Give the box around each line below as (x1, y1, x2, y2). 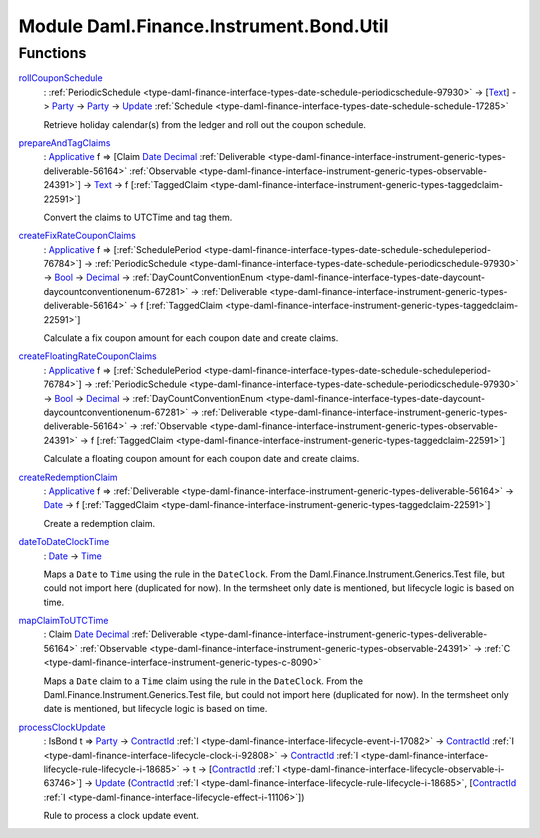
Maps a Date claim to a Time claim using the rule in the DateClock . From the (43, 675, 364, 687)
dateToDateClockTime (18, 536, 110, 548)
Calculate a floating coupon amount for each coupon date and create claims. (43, 453, 360, 465)
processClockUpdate (18, 721, 106, 733)
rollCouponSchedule (18, 72, 104, 84)
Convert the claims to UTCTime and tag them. (43, 211, 233, 223)
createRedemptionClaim (18, 471, 119, 483)
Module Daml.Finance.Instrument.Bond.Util (18, 15, 389, 37)
